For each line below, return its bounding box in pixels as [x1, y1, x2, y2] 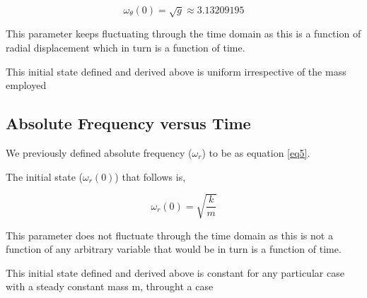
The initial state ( [6, 169, 83, 184]
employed [6, 78, 47, 93]
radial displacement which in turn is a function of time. [6, 40, 245, 54]
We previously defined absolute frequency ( [6, 145, 192, 160]
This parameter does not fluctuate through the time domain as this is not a [6, 227, 333, 242]
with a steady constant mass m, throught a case [6, 279, 214, 294]
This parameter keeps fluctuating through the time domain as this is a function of [6, 26, 361, 41]
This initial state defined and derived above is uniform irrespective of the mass [6, 64, 346, 78]
